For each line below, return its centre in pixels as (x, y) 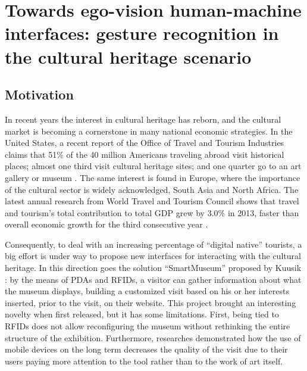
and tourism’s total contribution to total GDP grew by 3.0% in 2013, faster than (152, 212)
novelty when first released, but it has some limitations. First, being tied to (142, 314)
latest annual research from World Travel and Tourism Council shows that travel (152, 201)
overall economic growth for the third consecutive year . (106, 224)
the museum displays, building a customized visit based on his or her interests (147, 291)
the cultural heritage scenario (128, 56)
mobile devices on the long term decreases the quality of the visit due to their (146, 349)
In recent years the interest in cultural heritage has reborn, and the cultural (143, 119)
